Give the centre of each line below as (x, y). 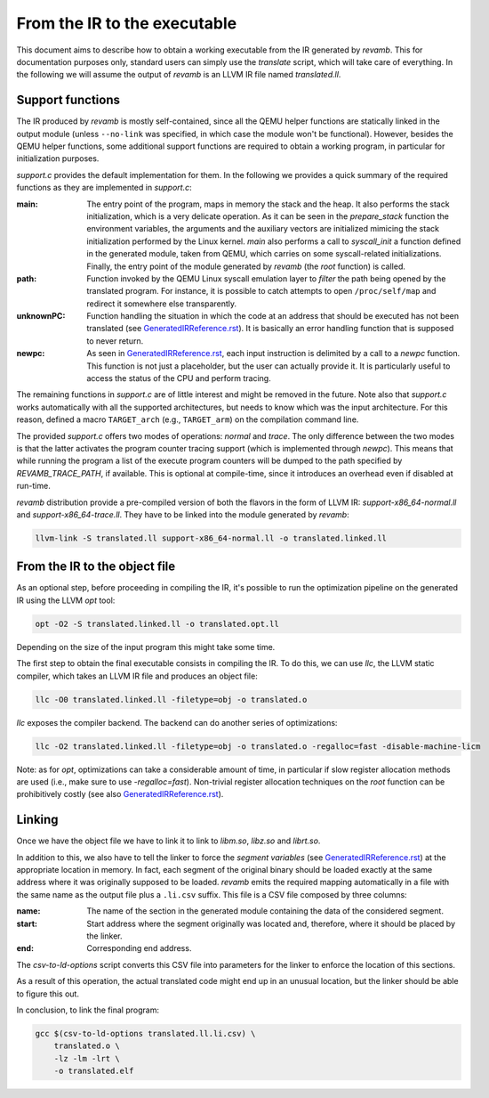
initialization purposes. (58, 159)
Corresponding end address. (139, 948)
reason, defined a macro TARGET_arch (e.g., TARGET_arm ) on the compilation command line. (188, 419)
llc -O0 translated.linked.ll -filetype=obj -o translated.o (171, 699)
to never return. (115, 341)
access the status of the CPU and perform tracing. (179, 378)
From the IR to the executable (127, 23)
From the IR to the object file (96, 567)
